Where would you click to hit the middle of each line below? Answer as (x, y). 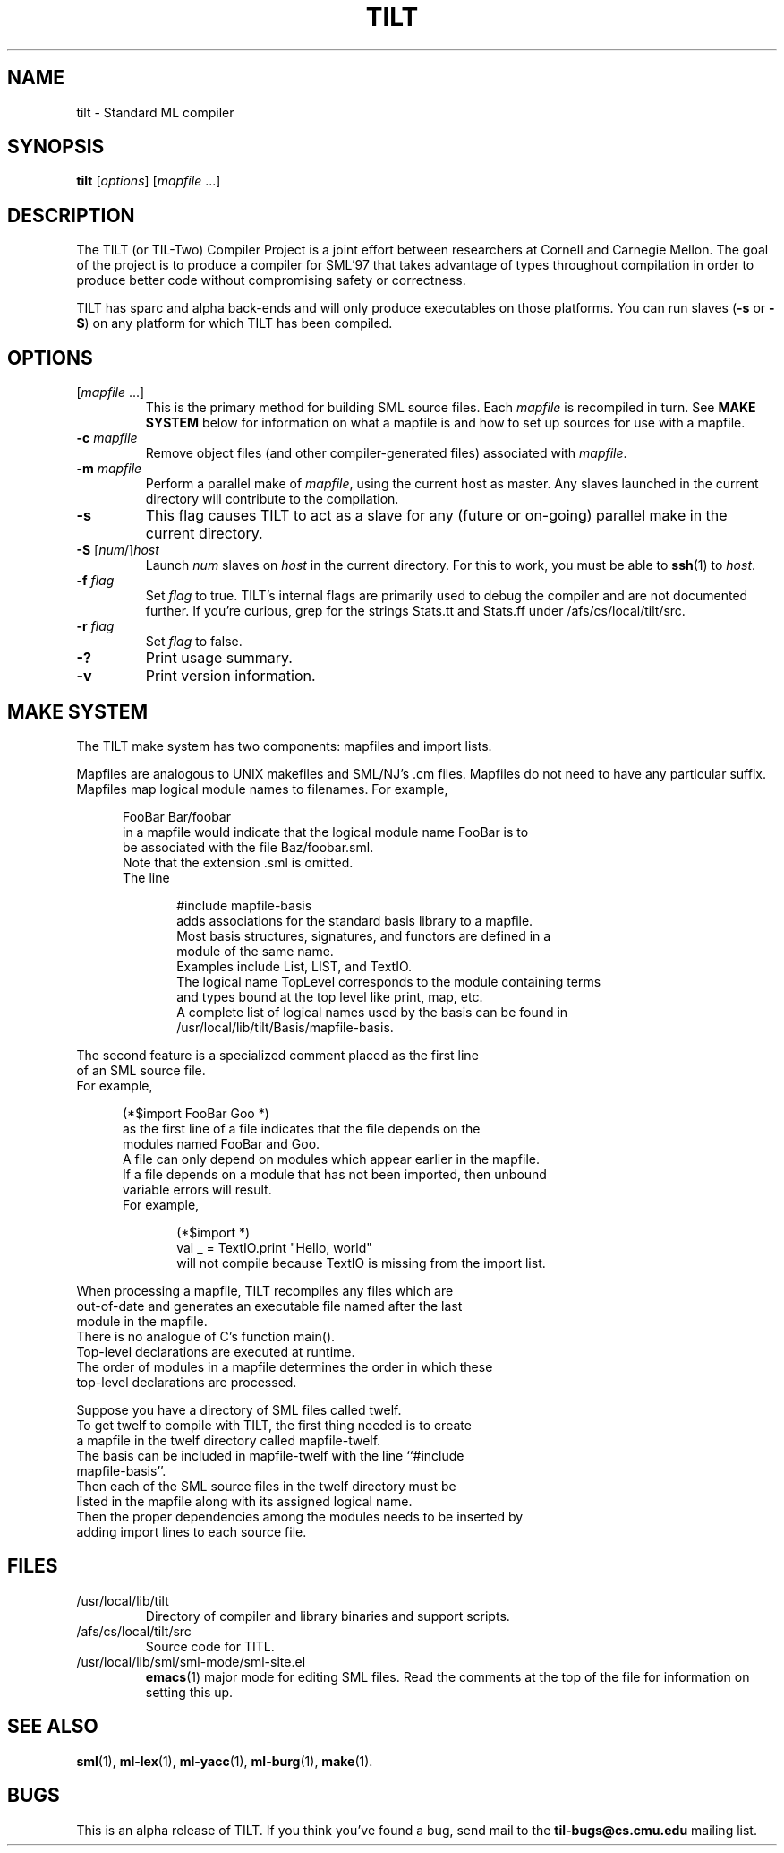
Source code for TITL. (210, 1646)
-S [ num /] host (118, 550)
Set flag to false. (194, 642)
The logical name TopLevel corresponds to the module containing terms (389, 981)
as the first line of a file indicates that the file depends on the (302, 1128)
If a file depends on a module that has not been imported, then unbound (335, 1174)
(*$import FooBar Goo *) (196, 1113)
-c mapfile (107, 438)
